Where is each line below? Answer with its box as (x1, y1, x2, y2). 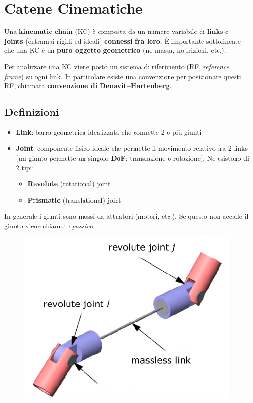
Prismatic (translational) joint (27, 194, 121, 205)
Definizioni (4, 104, 59, 119)
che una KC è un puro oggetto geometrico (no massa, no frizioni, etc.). (4, 45, 226, 55)
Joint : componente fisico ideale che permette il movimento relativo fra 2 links (16, 143, 248, 153)
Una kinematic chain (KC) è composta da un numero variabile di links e (4, 26, 229, 36)
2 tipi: (16, 162, 34, 172)
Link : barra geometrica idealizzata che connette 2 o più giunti (16, 127, 202, 137)
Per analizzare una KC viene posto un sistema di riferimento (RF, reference (4, 61, 229, 71)
